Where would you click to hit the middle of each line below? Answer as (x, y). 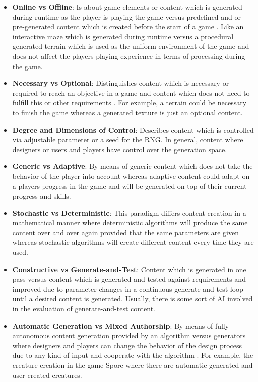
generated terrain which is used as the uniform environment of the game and (131, 46)
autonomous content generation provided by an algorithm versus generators (129, 335)
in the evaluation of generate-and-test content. (84, 309)
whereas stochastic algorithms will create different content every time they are (133, 242)
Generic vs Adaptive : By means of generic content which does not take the (133, 166)
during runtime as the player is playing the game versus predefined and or (127, 16)
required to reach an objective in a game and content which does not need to (131, 92)
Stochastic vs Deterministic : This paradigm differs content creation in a (129, 212)
